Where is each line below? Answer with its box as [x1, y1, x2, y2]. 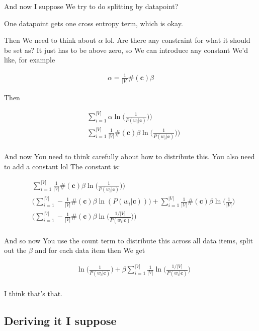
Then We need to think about [4, 35, 96, 45]
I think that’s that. [4, 288, 62, 298]
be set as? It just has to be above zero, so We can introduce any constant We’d [4, 44, 248, 55]
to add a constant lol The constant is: [4, 161, 120, 171]
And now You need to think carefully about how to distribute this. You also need [4, 151, 255, 162]
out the [4, 245, 27, 255]
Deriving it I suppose [4, 312, 117, 328]
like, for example [4, 54, 55, 65]
